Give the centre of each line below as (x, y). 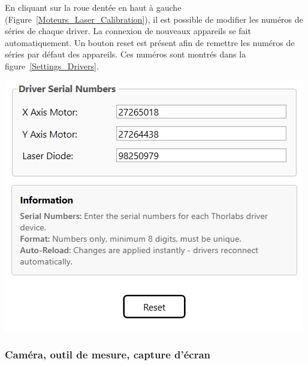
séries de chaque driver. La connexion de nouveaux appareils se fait (128, 31)
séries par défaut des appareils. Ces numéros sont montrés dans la (126, 54)
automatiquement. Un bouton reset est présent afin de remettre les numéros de (150, 42)
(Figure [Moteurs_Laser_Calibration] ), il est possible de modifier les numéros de (154, 19)
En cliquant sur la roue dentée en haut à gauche (93, 7)
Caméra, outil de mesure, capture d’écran (108, 355)
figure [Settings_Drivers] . (52, 66)
